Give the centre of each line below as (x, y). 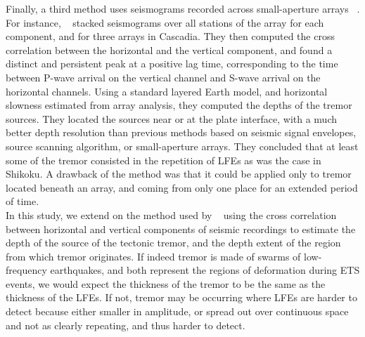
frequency (26, 270)
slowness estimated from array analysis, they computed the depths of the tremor (179, 105)
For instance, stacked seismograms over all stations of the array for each (165, 22)
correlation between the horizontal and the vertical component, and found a (169, 49)
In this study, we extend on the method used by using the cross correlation (171, 214)
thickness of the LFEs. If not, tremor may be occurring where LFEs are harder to (181, 297)
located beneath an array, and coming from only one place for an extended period (182, 187)
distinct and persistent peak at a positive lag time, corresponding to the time (172, 64)
